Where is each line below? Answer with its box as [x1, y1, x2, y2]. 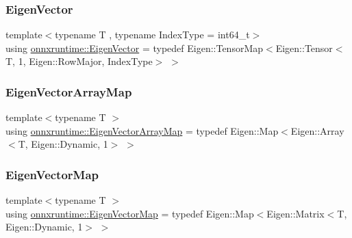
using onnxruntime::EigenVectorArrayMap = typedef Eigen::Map [5, 123, 279, 137]
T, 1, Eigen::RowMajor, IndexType [5, 54, 153, 68]
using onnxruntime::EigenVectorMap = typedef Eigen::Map [5, 206, 254, 220]
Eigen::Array [290, 123, 344, 137]
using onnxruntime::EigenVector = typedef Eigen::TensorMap [5, 40, 264, 55]
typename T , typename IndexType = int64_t [55, 27, 250, 42]
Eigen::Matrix [266, 206, 325, 220]
